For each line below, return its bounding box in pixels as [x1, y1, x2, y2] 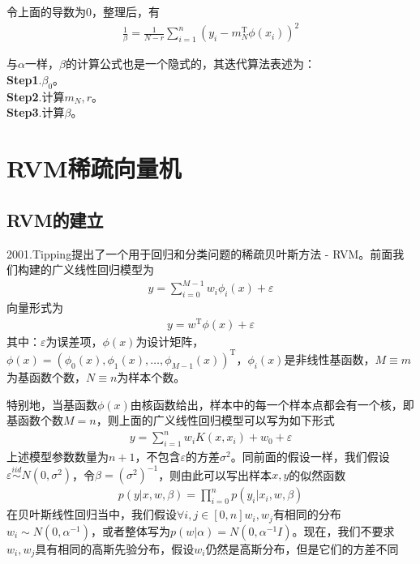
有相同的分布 [272, 506, 341, 523]
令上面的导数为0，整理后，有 [6, 3, 160, 19]
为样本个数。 [117, 368, 186, 385]
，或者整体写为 [91, 522, 171, 539]
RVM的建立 [6, 207, 104, 232]
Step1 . [6, 71, 42, 88]
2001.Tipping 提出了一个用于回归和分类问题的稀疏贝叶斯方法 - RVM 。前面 [6, 245, 393, 262]
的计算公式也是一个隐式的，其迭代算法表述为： [65, 55, 315, 72]
